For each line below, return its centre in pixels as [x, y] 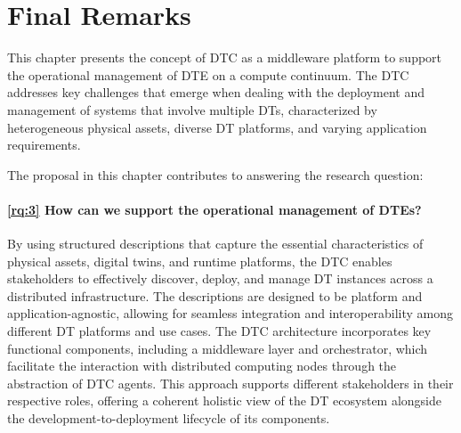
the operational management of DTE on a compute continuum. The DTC [208, 74]
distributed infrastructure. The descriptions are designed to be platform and [215, 295]
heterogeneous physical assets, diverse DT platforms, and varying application [217, 127]
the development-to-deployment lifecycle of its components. [169, 418]
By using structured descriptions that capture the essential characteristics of [215, 244]
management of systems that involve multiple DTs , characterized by [192, 109]
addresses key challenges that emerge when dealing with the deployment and [216, 92]
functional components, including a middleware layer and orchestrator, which [218, 348]
